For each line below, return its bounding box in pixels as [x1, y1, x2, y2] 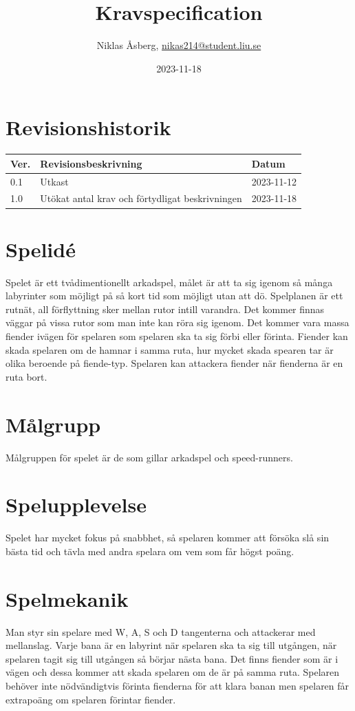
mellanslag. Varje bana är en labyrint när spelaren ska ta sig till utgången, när [6, 638, 337, 652]
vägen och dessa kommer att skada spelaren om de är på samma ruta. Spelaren [6, 665, 340, 679]
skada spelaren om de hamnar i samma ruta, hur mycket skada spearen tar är [6, 342, 334, 357]
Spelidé [6, 234, 76, 263]
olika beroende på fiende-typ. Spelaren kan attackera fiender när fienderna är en [6, 356, 343, 370]
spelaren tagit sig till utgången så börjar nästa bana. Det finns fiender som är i [6, 651, 338, 665]
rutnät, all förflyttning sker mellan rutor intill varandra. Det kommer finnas [6, 301, 325, 316]
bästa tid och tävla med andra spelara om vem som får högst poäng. [6, 543, 294, 558]
